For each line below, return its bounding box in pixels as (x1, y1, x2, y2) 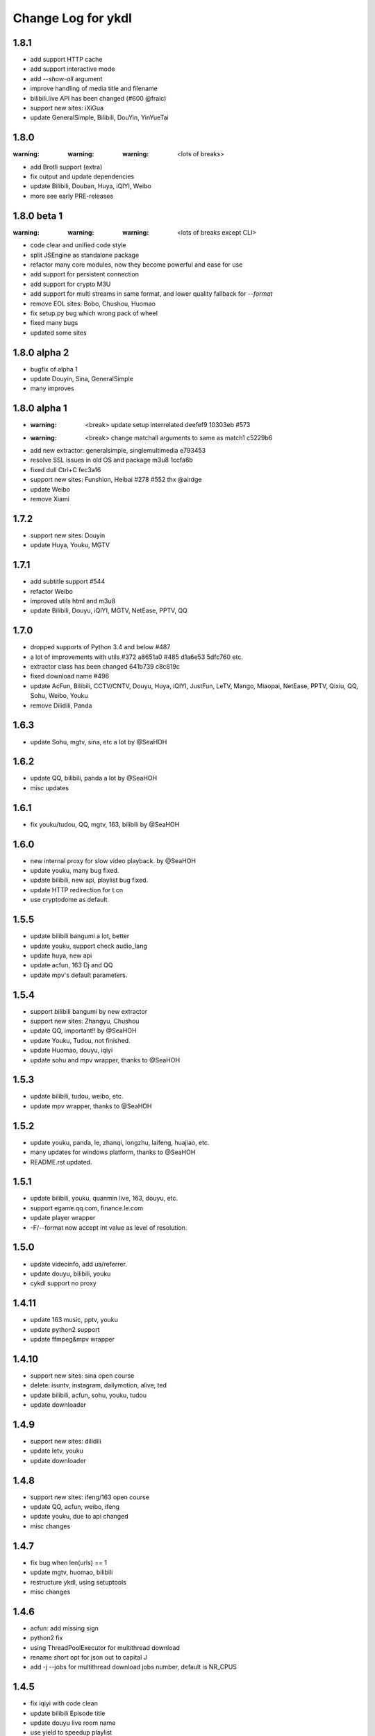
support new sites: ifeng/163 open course (30, 1493, 149, 1501)
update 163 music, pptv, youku (30, 1316, 118, 1324)
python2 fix (30, 1634, 63, 1642)
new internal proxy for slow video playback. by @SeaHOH (30, 856, 197, 865)
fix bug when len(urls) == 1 (30, 1558, 108, 1567)
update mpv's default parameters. (30, 971, 128, 979)
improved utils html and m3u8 (30, 597, 116, 605)
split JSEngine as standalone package (30, 251, 140, 259)
